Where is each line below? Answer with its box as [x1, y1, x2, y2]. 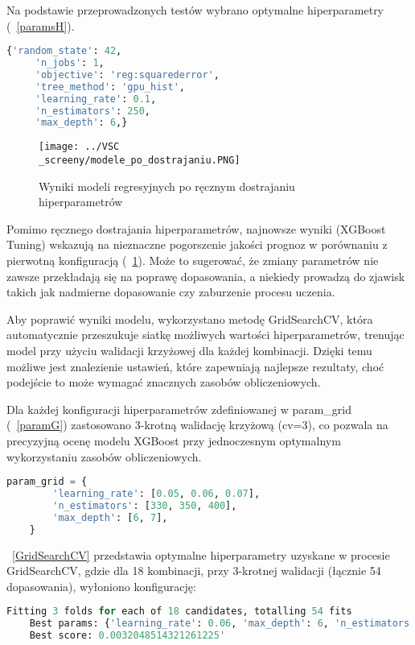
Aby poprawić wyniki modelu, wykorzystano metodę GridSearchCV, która [6, 310, 373, 327]
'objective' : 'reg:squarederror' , [35, 68, 220, 81]
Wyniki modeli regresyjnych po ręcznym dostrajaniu [39, 177, 295, 194]
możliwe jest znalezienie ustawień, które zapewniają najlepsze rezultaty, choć [6, 358, 384, 374]
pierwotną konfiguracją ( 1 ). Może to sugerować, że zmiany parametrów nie [6, 252, 379, 268]
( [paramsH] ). [6, 17, 75, 34]
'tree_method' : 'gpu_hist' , [35, 81, 185, 93]
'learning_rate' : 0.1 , [35, 93, 157, 105]
